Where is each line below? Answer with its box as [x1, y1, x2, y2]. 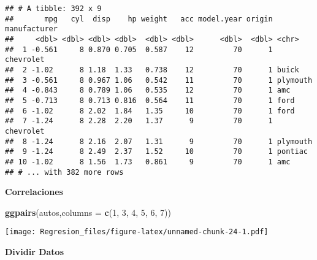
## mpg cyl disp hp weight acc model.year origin [5, 14, 273, 23]
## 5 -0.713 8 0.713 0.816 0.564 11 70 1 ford [5, 96, 295, 105]
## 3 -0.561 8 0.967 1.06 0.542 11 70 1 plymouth [5, 75, 313, 85]
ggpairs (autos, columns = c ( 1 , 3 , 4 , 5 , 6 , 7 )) [5, 205, 171, 218]
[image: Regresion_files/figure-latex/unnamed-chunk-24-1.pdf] [5, 227, 269, 237]
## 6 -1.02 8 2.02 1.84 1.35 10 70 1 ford [5, 106, 295, 115]
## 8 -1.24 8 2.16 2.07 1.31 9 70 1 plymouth [5, 137, 313, 146]
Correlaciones [5, 185, 63, 198]
